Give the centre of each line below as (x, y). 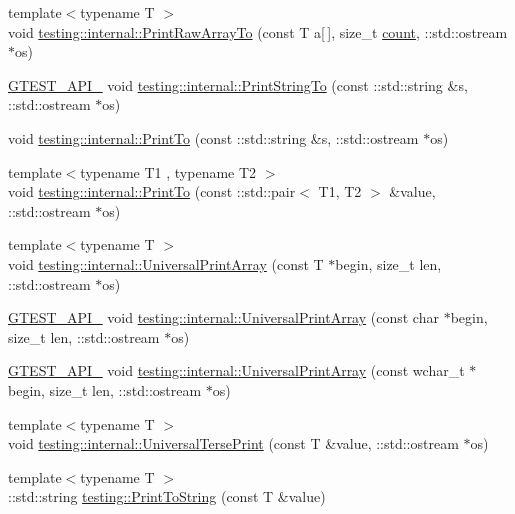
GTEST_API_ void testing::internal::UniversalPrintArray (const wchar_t (236, 370)
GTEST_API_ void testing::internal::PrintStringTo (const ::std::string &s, (238, 84)
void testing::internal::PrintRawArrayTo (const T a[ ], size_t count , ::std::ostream (258, 31)
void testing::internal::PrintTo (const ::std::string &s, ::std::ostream (213, 137)
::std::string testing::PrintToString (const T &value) (167, 496)
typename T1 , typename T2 (168, 171)
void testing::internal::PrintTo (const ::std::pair (152, 191)
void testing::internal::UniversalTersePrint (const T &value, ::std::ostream (233, 443)
